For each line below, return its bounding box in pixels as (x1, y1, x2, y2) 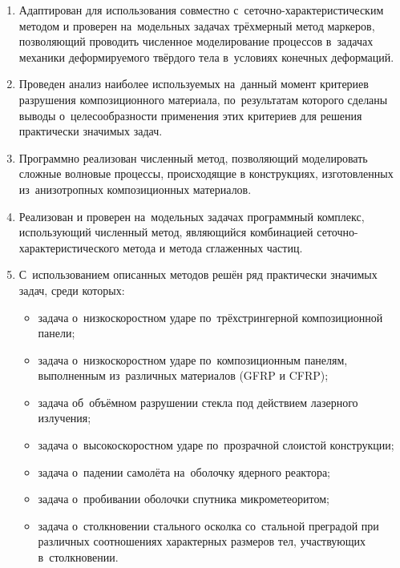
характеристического (18, 239, 119, 256)
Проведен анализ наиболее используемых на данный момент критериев (18, 75, 369, 92)
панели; (38, 324, 75, 341)
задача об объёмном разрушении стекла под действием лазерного (38, 393, 358, 410)
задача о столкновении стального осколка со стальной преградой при (38, 517, 379, 534)
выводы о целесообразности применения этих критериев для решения (18, 107, 362, 123)
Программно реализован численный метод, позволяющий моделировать (18, 149, 368, 166)
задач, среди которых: (18, 281, 125, 298)
